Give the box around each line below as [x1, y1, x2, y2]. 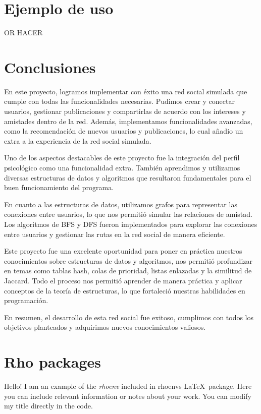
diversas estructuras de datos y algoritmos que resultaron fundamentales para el [4, 172, 251, 183]
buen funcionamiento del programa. [4, 182, 114, 193]
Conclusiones [4, 56, 96, 77]
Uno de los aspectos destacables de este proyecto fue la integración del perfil [4, 152, 240, 163]
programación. [4, 295, 48, 306]
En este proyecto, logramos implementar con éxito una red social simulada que [4, 86, 247, 96]
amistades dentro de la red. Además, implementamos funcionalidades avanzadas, [4, 115, 252, 126]
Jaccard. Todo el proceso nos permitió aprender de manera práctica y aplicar [4, 275, 242, 285]
